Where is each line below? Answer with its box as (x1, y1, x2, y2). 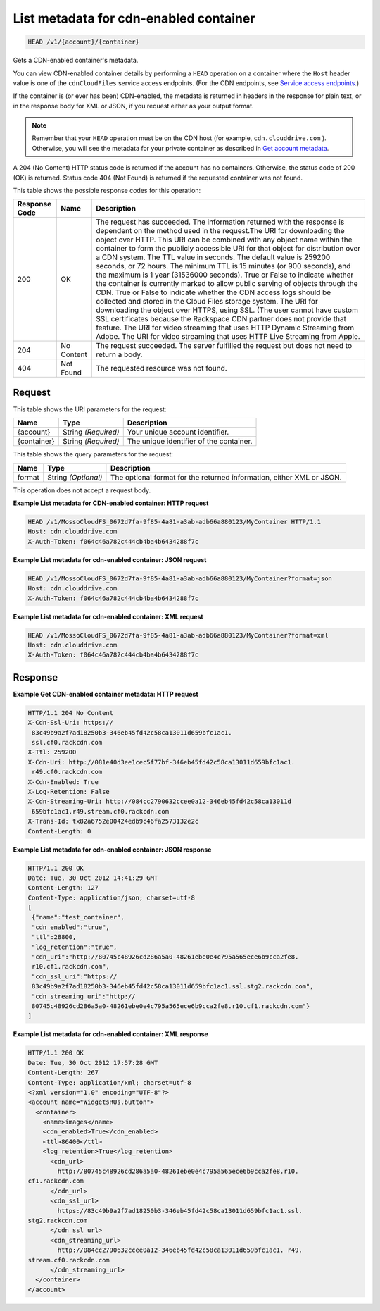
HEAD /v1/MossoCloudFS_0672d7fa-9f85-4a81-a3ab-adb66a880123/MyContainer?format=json (27, 574, 332, 583)
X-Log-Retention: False (27, 788, 110, 795)
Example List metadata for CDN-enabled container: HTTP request (13, 499, 209, 507)
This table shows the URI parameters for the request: (13, 405, 167, 414)
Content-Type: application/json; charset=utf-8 (27, 893, 195, 902)
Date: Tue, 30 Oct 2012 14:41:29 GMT (27, 874, 158, 882)
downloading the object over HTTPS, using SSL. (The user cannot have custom (96, 305, 359, 315)
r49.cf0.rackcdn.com (32, 768, 103, 776)
